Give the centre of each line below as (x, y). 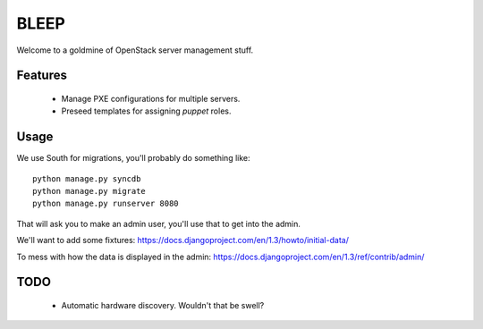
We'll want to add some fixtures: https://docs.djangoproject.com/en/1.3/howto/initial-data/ (182, 240)
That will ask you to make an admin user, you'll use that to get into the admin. (159, 224)
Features (42, 76)
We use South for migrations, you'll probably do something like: (133, 158)
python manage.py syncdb (87, 178)
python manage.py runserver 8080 (106, 204)
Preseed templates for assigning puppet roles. (146, 111)
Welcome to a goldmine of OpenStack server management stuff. (135, 50)
